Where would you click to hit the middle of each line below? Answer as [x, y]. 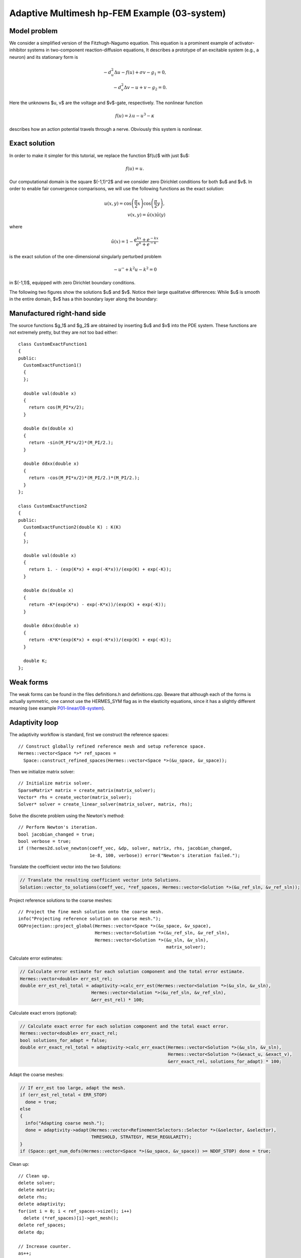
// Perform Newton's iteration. [58, 827]
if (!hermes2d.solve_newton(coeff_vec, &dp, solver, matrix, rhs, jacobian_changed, [125, 848]
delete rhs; [33, 1197]
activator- [245, 43]
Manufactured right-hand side [58, 313]
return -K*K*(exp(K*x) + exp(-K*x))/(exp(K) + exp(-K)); [100, 640]
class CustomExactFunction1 [53, 344]
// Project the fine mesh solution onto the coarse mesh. [91, 912]
